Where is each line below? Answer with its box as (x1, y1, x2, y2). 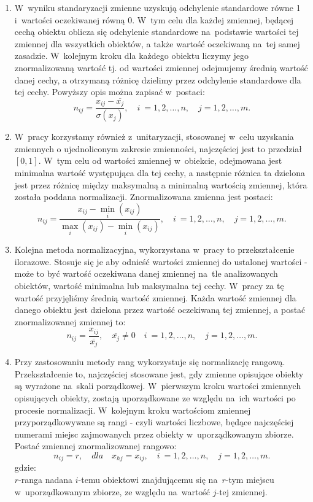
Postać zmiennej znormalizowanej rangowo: (14, 439, 177, 452)
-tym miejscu (225, 473, 274, 486)
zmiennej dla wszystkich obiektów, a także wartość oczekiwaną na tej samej (14, 37, 300, 50)
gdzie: (14, 461, 36, 474)
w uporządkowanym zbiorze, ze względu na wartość (14, 485, 211, 498)
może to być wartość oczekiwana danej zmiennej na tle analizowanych (14, 267, 278, 280)
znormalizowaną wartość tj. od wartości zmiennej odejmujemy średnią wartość (14, 61, 308, 74)
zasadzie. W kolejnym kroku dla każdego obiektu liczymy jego (14, 49, 249, 62)
